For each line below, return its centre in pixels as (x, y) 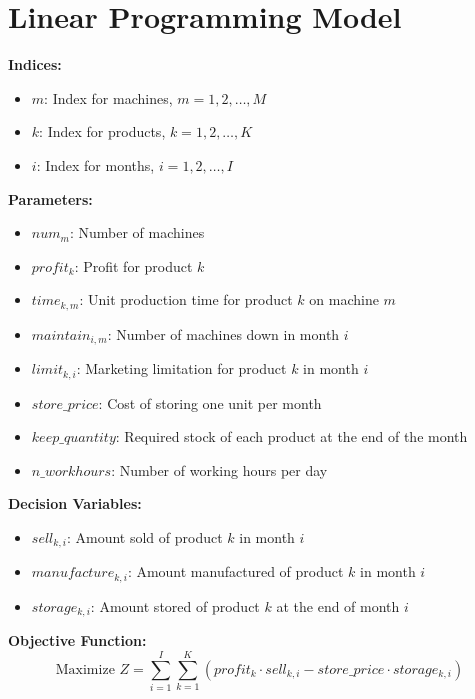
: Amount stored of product (175, 605)
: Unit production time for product (186, 299)
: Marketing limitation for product (181, 368)
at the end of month (338, 605)
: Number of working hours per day (219, 469)
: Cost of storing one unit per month (210, 402)
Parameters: (50, 198)
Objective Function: (77, 640)
